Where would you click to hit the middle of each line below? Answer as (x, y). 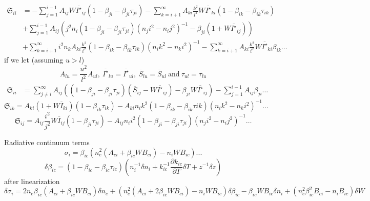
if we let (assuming (34, 60)
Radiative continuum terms (47, 142)
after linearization (32, 181)
